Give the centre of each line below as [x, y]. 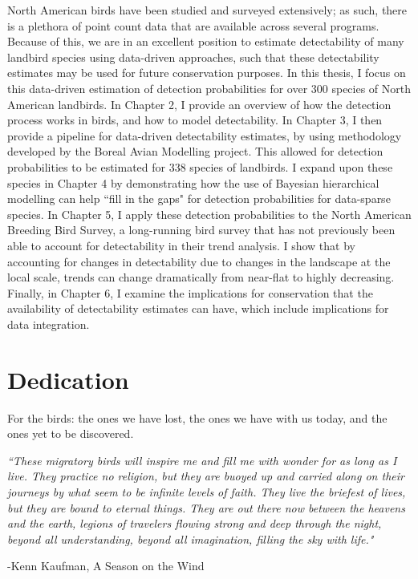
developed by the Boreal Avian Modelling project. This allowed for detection [195, 151]
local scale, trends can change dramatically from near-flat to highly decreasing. [201, 277]
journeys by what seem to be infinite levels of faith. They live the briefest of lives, [207, 491]
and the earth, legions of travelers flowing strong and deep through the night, [195, 523]
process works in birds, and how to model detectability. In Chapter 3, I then [195, 120]
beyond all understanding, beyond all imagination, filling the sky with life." [191, 539]
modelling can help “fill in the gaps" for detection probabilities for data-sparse [199, 198]
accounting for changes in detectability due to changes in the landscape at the [199, 261]
